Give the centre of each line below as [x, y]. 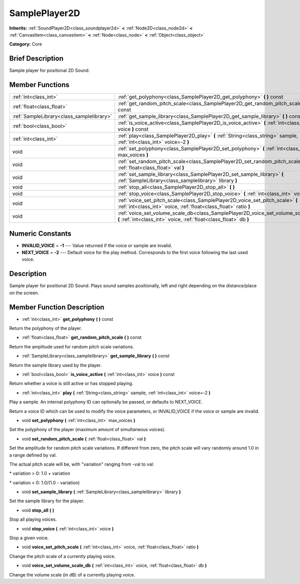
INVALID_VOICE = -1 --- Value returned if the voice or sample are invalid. [97, 245]
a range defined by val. [33, 455]
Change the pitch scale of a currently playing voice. [62, 556]
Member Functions [39, 85]
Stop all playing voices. [33, 519]
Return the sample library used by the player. [55, 365]
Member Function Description [57, 307]
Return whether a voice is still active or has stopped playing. [71, 383]
